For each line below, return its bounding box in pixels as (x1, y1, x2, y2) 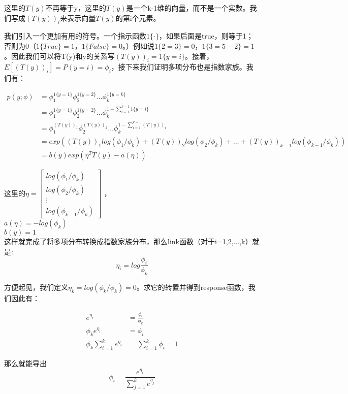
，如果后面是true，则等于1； (159, 30, 254, 41)
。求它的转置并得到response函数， (136, 281, 248, 292)
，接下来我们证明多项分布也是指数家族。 (111, 61, 246, 72)
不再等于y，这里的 (45, 3, 106, 13)
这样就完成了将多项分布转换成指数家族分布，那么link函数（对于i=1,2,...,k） (4, 236, 252, 247)
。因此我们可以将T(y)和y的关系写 (4, 50, 115, 61)
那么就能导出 (4, 358, 47, 369)
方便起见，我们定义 (4, 281, 68, 292)
